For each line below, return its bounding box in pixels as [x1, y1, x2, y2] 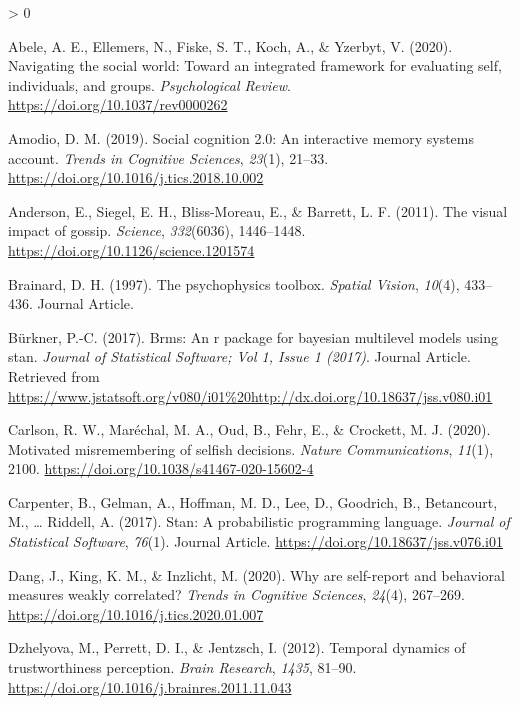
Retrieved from [8, 365, 100, 386]
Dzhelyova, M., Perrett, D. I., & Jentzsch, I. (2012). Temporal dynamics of [8, 637, 466, 658]
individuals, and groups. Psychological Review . [8, 74, 291, 95]
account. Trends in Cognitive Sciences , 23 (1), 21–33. [8, 147, 329, 168]
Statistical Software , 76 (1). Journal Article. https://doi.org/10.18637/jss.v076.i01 [8, 531, 503, 552]
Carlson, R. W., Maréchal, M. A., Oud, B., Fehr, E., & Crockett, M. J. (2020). [8, 419, 491, 440]
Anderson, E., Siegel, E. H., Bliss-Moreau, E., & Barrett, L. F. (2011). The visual [8, 200, 508, 221]
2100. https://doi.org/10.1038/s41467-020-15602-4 [8, 458, 314, 479]
